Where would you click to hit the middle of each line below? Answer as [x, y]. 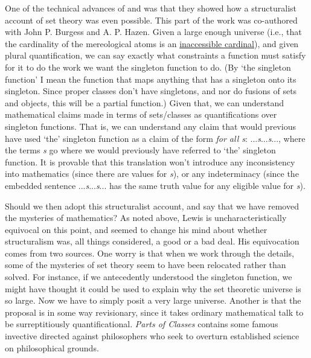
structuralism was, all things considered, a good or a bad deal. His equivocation [152, 241]
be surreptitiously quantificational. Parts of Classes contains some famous [142, 324]
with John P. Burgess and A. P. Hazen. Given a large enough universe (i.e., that [153, 32]
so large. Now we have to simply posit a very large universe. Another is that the [153, 300]
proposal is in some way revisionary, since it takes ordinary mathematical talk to [154, 312]
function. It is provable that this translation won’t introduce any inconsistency [150, 161]
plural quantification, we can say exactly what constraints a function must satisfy [155, 55]
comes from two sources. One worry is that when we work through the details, [149, 253]
